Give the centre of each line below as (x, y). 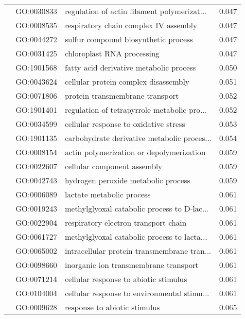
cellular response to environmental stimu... (137, 293)
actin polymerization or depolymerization (135, 152)
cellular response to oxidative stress (125, 124)
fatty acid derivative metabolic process (131, 67)
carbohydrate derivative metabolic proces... (138, 138)
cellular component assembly (114, 166)
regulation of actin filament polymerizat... (136, 11)
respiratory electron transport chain (126, 222)
